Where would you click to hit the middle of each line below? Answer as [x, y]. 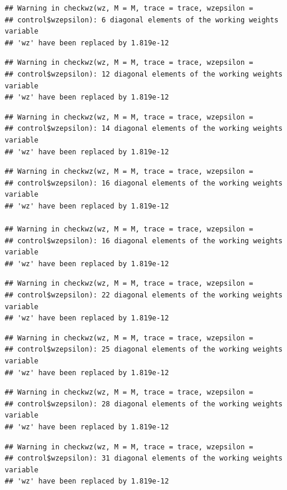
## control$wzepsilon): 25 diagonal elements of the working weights [144, 350]
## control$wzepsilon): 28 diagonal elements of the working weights [144, 404]
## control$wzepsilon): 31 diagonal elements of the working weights [144, 458]
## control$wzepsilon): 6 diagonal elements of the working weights [142, 20]
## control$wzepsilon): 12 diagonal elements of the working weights [144, 74]
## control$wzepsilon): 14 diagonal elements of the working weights [144, 129]
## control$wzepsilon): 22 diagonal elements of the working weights [144, 295]
